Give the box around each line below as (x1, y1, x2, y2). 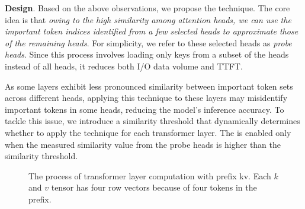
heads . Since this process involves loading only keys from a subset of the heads (5, 48, 289, 61)
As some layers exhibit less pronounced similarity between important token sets (5, 80, 293, 92)
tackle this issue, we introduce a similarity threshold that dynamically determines (5, 115, 300, 127)
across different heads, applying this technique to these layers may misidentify (5, 91, 288, 104)
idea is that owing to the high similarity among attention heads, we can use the (5, 13, 291, 26)
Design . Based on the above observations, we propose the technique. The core (5, 2, 290, 14)
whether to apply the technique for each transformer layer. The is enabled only (5, 126, 291, 138)
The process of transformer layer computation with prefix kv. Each (28, 169, 271, 182)
